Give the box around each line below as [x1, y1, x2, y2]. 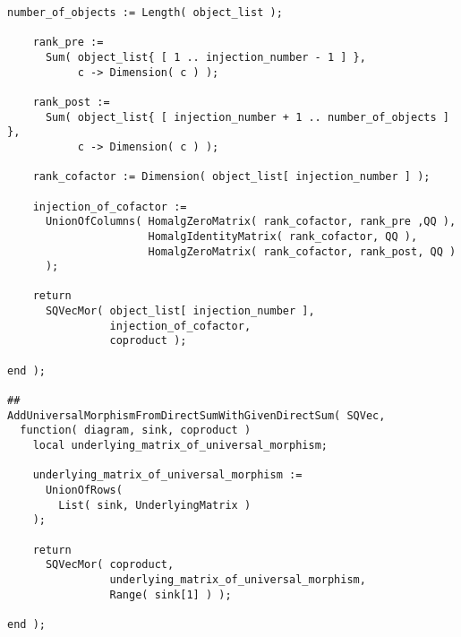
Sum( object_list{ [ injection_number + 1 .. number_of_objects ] [45, 110, 449, 124]
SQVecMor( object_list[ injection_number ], [45, 305, 315, 318]
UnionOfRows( [45, 484, 123, 496]
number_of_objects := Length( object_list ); [7, 6, 283, 19]
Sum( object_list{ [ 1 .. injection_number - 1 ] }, [45, 50, 366, 64]
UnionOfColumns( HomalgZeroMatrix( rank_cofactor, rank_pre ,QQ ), [45, 215, 457, 228]
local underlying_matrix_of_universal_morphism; [32, 439, 328, 452]
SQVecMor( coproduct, [45, 558, 175, 572]
